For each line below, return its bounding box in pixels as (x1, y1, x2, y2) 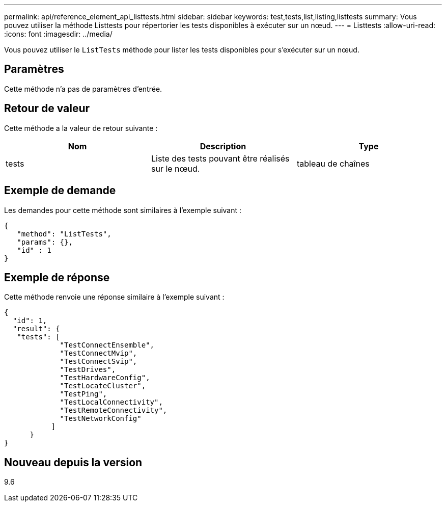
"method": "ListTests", (17, 229, 111, 238)
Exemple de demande (4, 184, 116, 197)
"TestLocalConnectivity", (60, 398, 163, 407)
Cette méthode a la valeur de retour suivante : (4, 123, 158, 132)
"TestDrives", (60, 365, 116, 374)
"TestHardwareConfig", (60, 374, 150, 382)
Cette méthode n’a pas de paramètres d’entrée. (4, 84, 162, 93)
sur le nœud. (151, 163, 200, 174)
